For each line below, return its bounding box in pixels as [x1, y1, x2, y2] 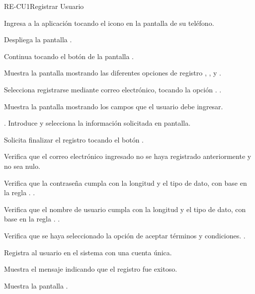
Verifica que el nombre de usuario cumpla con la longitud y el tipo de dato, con [4, 204, 246, 214]
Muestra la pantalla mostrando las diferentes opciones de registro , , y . [4, 68, 221, 78]
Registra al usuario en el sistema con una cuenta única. [4, 247, 172, 257]
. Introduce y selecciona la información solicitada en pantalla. [4, 118, 191, 128]
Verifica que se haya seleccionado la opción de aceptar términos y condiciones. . [4, 230, 246, 240]
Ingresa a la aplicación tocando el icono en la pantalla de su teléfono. [4, 17, 214, 28]
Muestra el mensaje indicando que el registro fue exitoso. [4, 264, 177, 274]
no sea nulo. [4, 160, 40, 171]
